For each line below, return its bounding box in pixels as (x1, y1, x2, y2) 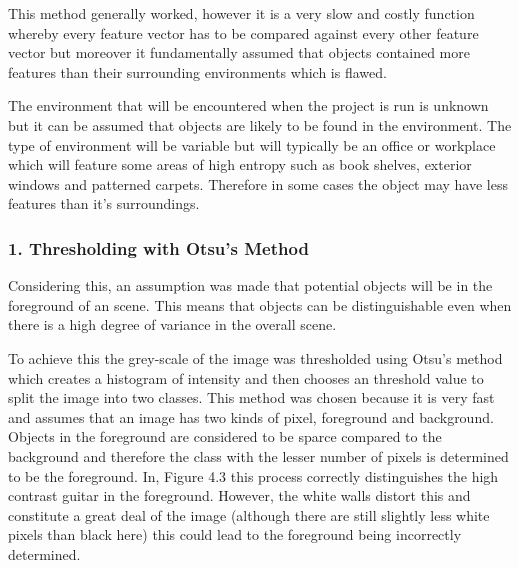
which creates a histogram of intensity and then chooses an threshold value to (8, 367, 484, 388)
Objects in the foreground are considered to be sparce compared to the (8, 426, 442, 447)
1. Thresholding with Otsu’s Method (8, 235, 309, 260)
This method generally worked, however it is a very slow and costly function (8, 3, 475, 23)
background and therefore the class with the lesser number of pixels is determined (8, 445, 509, 466)
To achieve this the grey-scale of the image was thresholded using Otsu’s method (8, 347, 503, 368)
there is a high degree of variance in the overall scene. (8, 314, 337, 335)
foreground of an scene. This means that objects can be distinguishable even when (8, 294, 512, 315)
